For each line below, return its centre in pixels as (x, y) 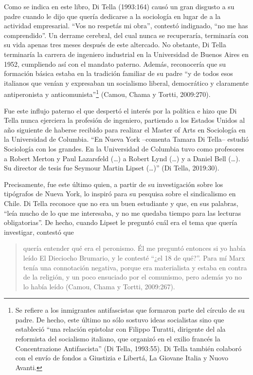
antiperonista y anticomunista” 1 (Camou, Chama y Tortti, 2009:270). (107, 93)
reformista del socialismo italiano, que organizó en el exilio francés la (118, 339)
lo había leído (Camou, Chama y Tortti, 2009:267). (99, 286)
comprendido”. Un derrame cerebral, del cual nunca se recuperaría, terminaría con (126, 35)
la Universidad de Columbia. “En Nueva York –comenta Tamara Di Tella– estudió (126, 139)
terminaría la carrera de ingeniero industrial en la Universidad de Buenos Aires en (126, 54)
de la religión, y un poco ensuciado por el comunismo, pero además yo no (132, 277)
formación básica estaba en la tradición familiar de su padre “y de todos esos (118, 73)
